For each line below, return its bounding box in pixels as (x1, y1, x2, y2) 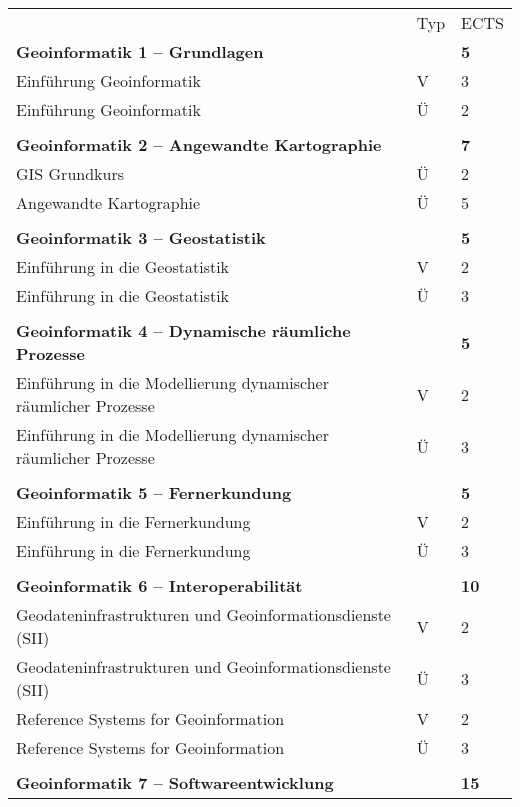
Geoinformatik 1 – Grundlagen (16, 40, 264, 63)
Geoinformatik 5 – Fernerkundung (16, 481, 292, 504)
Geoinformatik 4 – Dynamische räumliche (16, 319, 351, 342)
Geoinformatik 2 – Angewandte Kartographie (16, 133, 382, 156)
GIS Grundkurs (16, 162, 125, 185)
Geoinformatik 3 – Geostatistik (16, 226, 266, 249)
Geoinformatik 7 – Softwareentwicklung (16, 771, 334, 794)
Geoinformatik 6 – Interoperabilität (16, 574, 303, 597)
